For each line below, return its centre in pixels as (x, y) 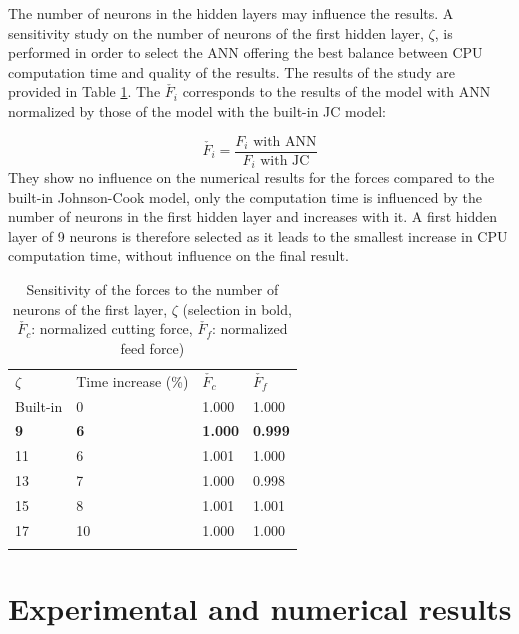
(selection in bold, (237, 308)
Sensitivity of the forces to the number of (152, 289)
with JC (285, 160)
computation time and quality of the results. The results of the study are (231, 71)
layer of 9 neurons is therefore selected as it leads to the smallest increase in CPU (258, 235)
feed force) (152, 347)
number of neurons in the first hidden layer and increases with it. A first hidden (253, 216)
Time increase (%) (132, 380)
